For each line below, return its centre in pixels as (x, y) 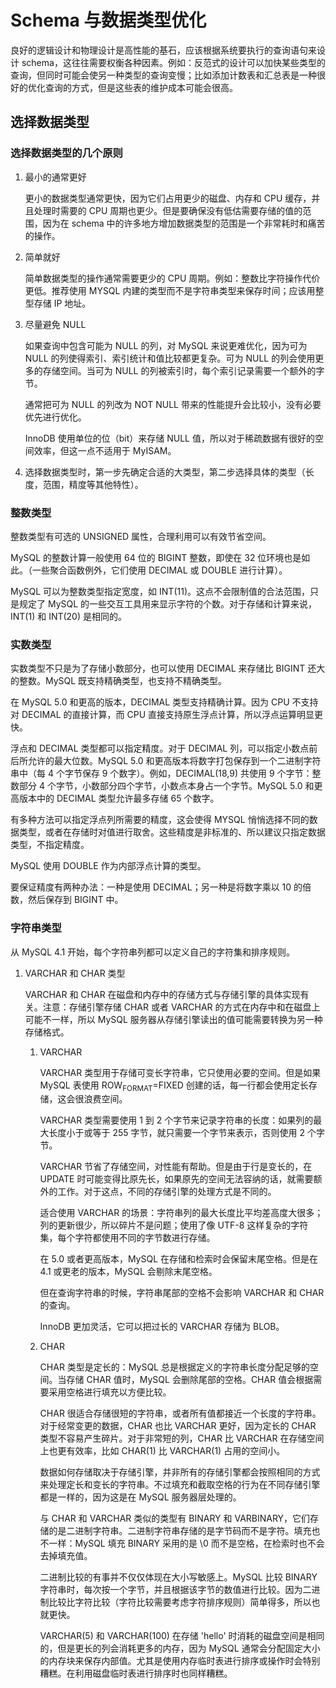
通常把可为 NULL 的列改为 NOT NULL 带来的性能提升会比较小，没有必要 (173, 404)
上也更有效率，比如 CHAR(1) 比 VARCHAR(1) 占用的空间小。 (162, 1451)
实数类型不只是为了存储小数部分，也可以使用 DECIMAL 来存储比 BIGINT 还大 (168, 668)
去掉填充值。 (66, 1556)
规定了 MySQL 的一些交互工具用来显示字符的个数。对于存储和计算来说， (168, 603)
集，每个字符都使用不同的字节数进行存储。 (127, 1238)
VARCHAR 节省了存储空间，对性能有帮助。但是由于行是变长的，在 (176, 1167)
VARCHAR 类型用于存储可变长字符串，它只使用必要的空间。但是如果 (180, 1072)
